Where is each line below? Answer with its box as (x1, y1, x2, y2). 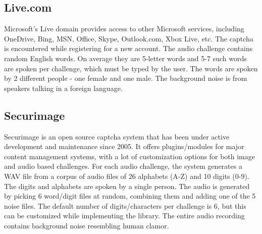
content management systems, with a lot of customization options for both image (4, 151, 255, 161)
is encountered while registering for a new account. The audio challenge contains (4, 43, 253, 54)
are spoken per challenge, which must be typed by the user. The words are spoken (4, 63, 258, 73)
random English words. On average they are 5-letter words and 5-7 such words (4, 53, 247, 63)
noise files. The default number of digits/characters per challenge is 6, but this (4, 200, 246, 211)
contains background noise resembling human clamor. (4, 220, 169, 230)
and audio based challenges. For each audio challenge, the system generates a (4, 161, 242, 171)
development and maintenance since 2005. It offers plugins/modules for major (4, 141, 244, 152)
